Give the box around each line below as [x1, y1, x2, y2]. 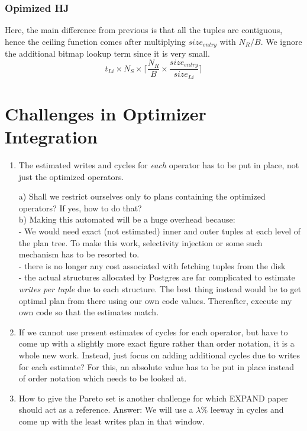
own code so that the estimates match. [18, 306, 159, 318]
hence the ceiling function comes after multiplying [5, 35, 186, 47]
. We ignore [260, 35, 302, 47]
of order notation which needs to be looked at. [18, 372, 187, 384]
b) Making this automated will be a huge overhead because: [18, 213, 235, 226]
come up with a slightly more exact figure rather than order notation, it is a [18, 337, 295, 350]
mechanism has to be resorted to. [18, 248, 140, 260]
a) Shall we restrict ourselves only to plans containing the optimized [18, 190, 266, 203]
